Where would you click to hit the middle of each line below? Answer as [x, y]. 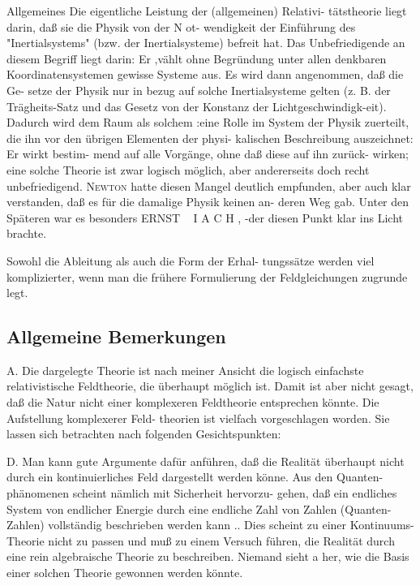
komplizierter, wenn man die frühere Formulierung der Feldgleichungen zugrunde [207, 276]
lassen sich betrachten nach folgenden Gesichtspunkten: [144, 434]
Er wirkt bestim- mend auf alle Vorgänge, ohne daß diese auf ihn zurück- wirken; [208, 154]
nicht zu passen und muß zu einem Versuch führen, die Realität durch [221, 540]
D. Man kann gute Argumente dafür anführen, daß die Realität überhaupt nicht [206, 461]
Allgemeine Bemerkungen [116, 336]
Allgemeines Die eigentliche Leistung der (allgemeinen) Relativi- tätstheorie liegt [207, 11]
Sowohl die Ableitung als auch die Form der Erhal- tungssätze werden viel [191, 260]
